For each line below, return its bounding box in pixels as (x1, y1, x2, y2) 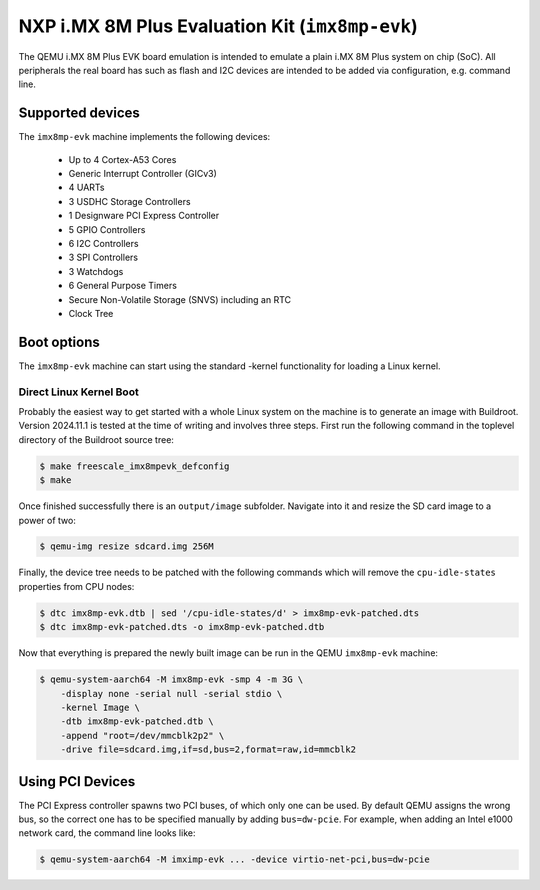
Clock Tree (68, 307, 114, 319)
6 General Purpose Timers (68, 280, 177, 292)
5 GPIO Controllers (68, 223, 146, 235)
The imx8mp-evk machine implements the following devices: (18, 131, 271, 143)
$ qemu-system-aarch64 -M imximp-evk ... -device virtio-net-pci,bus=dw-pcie (39, 854, 430, 865)
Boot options (18, 333, 100, 350)
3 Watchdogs (68, 265, 124, 277)
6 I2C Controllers (68, 237, 139, 249)
